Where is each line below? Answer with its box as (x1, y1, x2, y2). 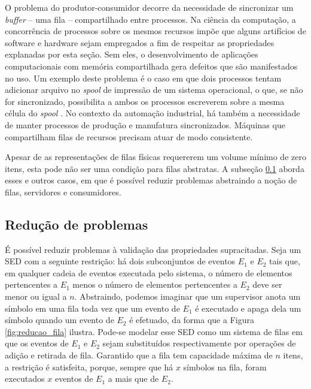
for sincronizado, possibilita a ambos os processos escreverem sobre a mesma (5, 95, 285, 107)
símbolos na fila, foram (183, 360, 267, 373)
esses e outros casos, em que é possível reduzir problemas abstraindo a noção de (5, 174, 297, 186)
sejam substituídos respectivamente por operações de (102, 337, 296, 349)
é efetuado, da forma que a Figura (129, 313, 254, 326)
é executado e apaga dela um (195, 301, 301, 314)
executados (5, 372, 45, 385)
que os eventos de (5, 337, 69, 349)
